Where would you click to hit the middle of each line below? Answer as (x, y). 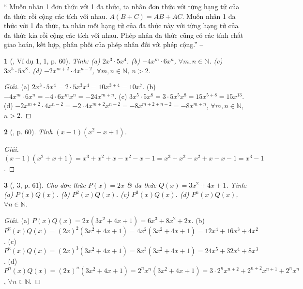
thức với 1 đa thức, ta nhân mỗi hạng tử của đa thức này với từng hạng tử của (121, 25)
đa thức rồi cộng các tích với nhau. (56, 16)
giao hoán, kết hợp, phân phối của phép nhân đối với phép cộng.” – (104, 44)
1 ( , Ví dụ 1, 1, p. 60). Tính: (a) (52, 60)
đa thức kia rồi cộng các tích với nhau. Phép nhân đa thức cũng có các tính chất (124, 35)
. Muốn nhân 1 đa (209, 16)
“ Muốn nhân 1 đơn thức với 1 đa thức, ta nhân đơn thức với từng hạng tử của (122, 6)
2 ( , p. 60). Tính (28, 131)
